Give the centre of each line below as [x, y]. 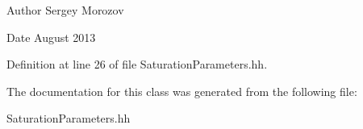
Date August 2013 [51, 37]
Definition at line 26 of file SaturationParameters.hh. [137, 64]
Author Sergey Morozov [65, 10]
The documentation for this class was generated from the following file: [182, 91]
